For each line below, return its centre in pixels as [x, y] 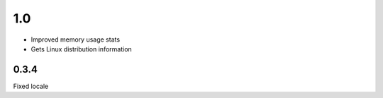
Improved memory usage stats [76, 39]
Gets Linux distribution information [82, 49]
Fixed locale [31, 86]
